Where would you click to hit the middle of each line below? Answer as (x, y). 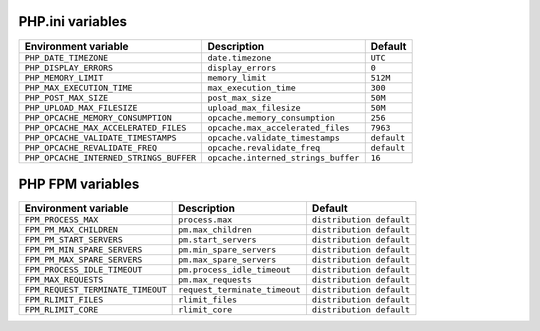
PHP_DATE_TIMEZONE (66, 57)
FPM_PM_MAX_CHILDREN (71, 230)
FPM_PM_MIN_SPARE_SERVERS (83, 250)
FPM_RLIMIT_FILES (64, 300)
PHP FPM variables (79, 183)
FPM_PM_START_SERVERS (74, 240)
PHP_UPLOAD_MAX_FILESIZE (81, 107)
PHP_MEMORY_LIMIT (64, 77)
